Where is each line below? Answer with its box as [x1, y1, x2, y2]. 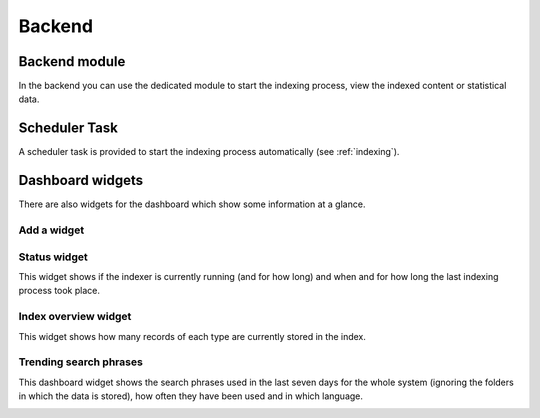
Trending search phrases [18, 355, 144, 369]
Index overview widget [18, 310, 132, 324]
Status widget [18, 250, 89, 264]
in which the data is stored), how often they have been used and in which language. [18, 390, 364, 402]
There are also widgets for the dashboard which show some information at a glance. [18, 198, 366, 210]
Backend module [18, 53, 126, 70]
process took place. [18, 285, 100, 297]
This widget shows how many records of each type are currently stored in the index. [18, 330, 367, 342]
